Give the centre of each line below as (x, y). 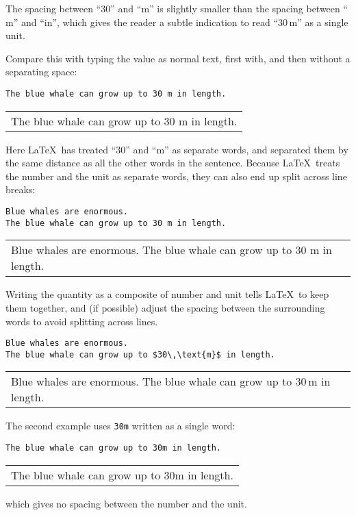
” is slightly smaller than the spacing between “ (249, 8)
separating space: (41, 72)
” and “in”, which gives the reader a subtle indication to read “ (146, 22)
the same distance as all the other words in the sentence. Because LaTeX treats (173, 163)
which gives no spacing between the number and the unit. (126, 503)
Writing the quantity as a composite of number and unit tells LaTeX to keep (167, 294)
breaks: (21, 189)
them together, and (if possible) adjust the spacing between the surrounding (165, 307)
